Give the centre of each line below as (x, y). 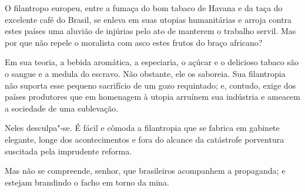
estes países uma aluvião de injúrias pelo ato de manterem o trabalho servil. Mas (150, 31)
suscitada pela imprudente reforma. (68, 151)
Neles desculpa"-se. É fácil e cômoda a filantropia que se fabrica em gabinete (142, 128)
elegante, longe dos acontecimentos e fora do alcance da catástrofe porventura (145, 139)
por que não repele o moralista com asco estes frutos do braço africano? (134, 42)
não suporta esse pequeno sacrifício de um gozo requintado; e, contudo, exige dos (150, 85)
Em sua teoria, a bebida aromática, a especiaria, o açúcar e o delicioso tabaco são (152, 62)
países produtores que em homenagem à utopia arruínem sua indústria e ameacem (152, 97)
